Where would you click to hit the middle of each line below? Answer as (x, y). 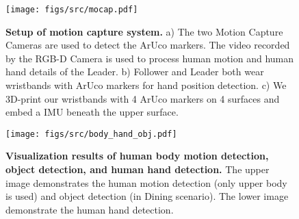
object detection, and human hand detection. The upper (138, 169)
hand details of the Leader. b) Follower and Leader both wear (135, 72)
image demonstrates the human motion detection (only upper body (146, 182)
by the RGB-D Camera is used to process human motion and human (150, 58)
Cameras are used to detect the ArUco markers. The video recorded (148, 45)
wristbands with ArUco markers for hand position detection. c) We (146, 85)
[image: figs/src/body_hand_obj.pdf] (91, 134)
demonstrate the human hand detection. (90, 209)
